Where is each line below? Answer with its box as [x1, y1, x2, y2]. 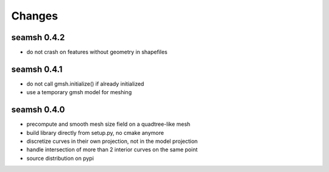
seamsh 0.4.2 [11, 32, 65, 43]
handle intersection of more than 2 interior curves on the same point [26, 146, 198, 153]
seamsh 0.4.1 [11, 64, 63, 74]
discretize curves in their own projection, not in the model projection [26, 137, 198, 145]
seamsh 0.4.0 [11, 105, 65, 115]
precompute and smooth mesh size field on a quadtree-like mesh [26, 120, 191, 128]
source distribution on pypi [26, 154, 94, 162]
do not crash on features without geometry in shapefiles [26, 49, 168, 56]
